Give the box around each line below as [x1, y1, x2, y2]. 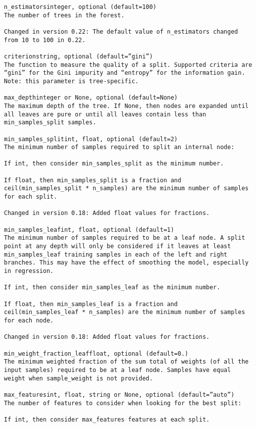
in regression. [4, 267, 54, 274]
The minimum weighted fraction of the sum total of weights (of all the [4, 358, 249, 366]
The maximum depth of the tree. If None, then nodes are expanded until [4, 102, 249, 109]
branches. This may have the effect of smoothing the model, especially [4, 259, 249, 267]
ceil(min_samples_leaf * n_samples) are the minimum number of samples [4, 309, 245, 316]
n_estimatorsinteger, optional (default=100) [4, 3, 156, 10]
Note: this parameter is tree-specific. [4, 77, 139, 85]
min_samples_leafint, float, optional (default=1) [4, 226, 174, 233]
